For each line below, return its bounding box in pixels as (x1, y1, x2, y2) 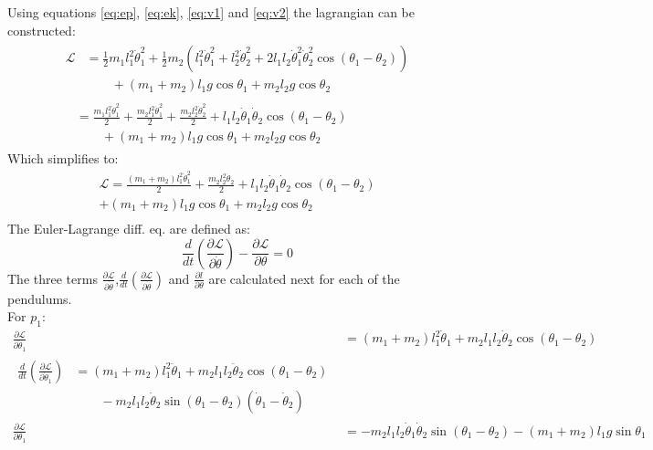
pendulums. (7, 288, 72, 308)
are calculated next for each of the (208, 268, 400, 288)
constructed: (7, 20, 76, 39)
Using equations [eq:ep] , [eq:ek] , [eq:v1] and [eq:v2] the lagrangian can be (7, 3, 415, 21)
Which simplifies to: (7, 149, 119, 168)
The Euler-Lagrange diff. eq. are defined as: (7, 219, 250, 238)
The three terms (7, 268, 98, 288)
